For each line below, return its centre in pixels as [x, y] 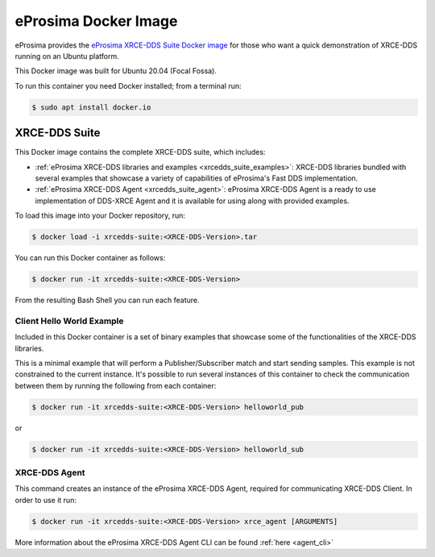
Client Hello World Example [69, 321]
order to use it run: [46, 500]
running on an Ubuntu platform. [67, 56]
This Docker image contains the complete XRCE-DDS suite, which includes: [140, 152]
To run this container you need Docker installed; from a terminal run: [128, 85]
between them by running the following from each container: [116, 385]
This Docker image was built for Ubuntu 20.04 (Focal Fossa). [116, 71]
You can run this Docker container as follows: [90, 258]
